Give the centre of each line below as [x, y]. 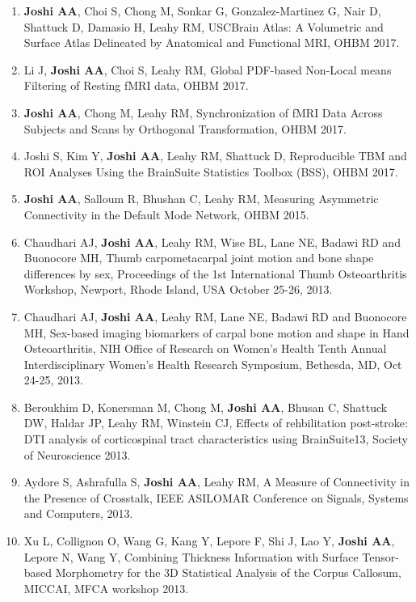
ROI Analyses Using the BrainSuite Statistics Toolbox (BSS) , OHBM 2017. [211, 171]
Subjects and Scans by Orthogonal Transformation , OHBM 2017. [185, 128]
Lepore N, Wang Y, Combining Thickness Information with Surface [191, 556]
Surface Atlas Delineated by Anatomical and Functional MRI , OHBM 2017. [212, 42]
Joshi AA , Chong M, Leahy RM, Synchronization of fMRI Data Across [203, 112]
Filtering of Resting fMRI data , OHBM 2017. [136, 85]
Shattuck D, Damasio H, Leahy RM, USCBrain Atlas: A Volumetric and [204, 26]
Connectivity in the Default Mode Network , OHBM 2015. [166, 214]
